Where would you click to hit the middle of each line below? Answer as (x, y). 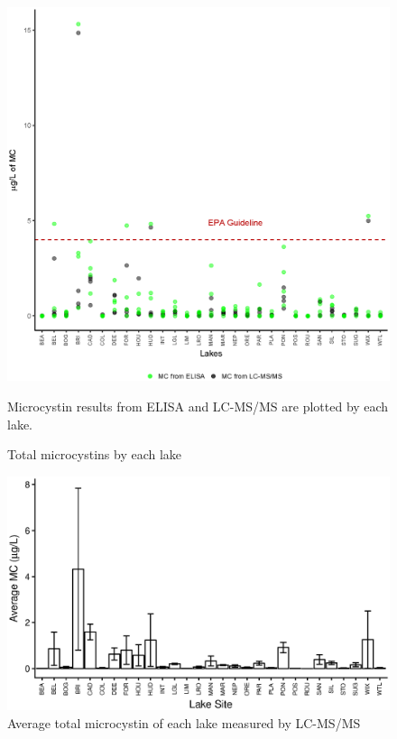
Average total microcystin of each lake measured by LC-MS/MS (184, 722)
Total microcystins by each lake (95, 454)
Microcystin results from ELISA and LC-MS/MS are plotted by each (198, 406)
